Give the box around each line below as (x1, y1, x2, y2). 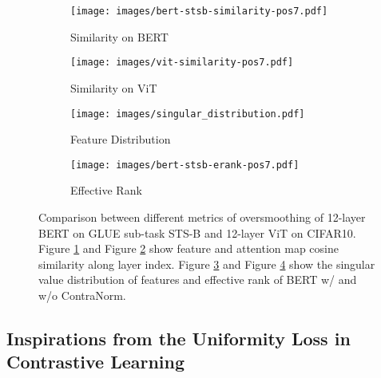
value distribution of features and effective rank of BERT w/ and (38, 271, 357, 288)
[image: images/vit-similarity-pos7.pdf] (70, 57, 294, 69)
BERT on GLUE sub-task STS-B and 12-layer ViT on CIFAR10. (38, 224, 356, 241)
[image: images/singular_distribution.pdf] (70, 108, 305, 120)
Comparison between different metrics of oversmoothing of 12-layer (38, 209, 366, 225)
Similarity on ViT (70, 79, 157, 96)
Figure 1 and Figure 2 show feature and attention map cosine (38, 240, 339, 257)
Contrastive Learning (6, 349, 185, 374)
